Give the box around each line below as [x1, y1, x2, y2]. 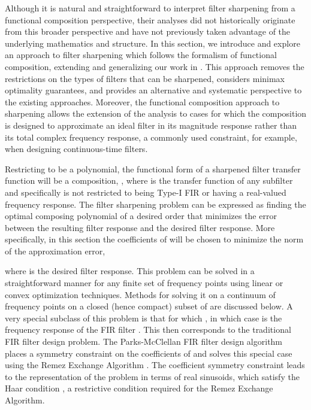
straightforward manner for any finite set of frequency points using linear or [5, 277, 283, 289]
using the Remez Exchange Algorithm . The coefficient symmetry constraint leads [5, 359, 305, 371]
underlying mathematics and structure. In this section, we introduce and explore [5, 37, 300, 49]
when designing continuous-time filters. [5, 142, 148, 155]
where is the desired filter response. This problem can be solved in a [5, 265, 255, 277]
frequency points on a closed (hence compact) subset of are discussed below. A [5, 300, 293, 312]
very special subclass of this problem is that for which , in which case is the [5, 311, 282, 324]
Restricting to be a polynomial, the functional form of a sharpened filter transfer [5, 162, 301, 175]
